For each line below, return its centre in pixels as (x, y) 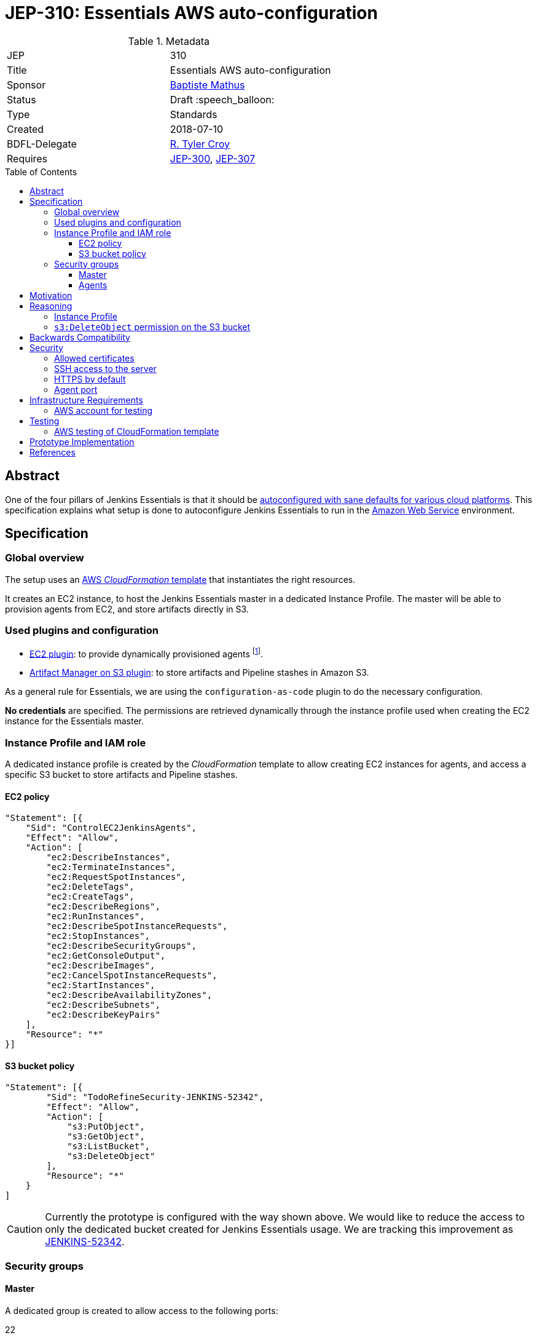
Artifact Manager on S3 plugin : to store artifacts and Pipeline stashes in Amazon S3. (199, 673)
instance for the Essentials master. (74, 721)
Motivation (51, 295)
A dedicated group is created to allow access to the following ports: (142, 1311)
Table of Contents (41, 172)
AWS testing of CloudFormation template (137, 431)
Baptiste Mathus (207, 85)
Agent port (76, 389)
